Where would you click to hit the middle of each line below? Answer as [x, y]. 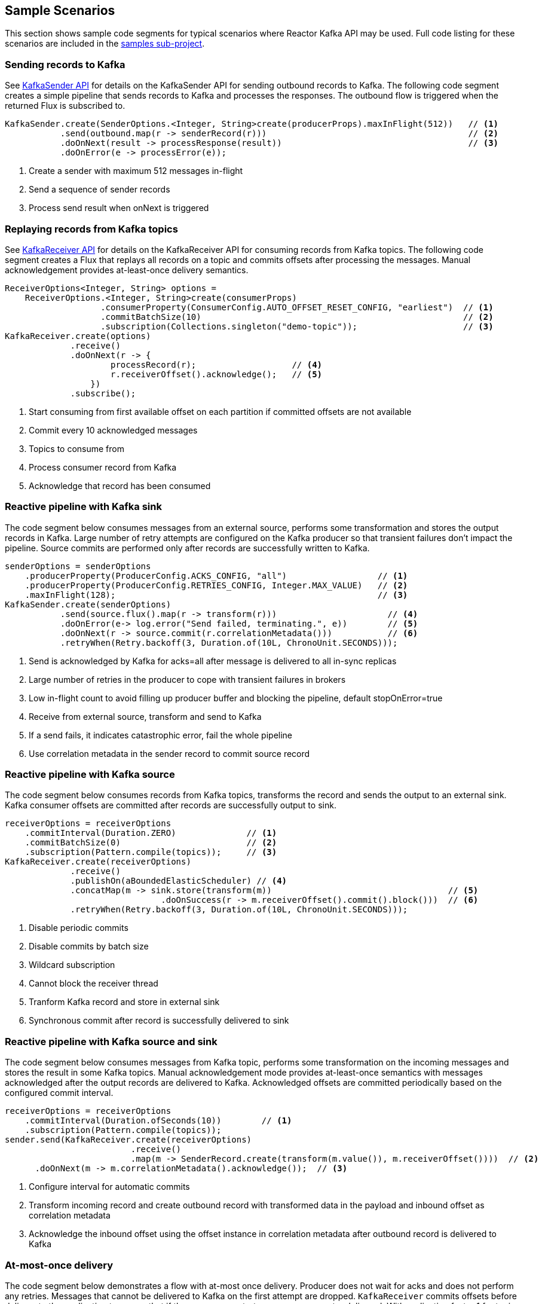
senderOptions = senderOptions [78, 566]
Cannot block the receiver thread [94, 984]
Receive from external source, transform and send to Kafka [145, 716]
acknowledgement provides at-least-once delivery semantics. [127, 270]
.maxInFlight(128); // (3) [216, 595]
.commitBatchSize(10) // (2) [297, 317]
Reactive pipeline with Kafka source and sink [111, 1041]
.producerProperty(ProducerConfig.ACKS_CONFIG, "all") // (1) [216, 575]
